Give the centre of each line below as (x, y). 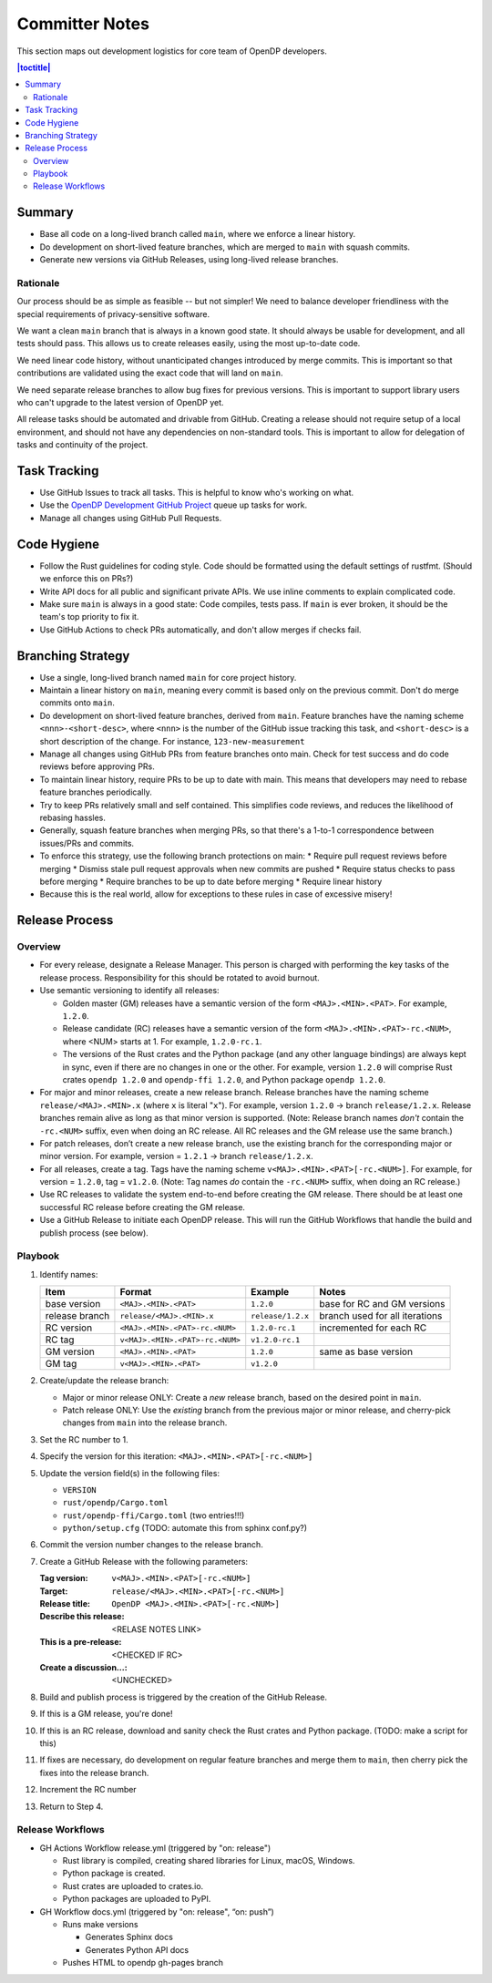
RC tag (60, 1340)
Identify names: (69, 1274)
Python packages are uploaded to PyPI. (137, 1899)
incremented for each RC (373, 1328)
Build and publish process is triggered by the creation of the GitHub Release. (184, 1697)
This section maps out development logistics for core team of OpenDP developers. (172, 51)
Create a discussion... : (83, 1667)
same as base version (366, 1351)
